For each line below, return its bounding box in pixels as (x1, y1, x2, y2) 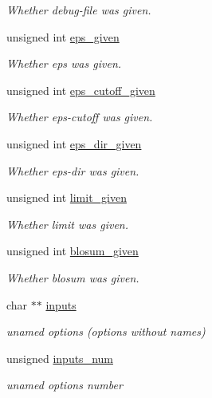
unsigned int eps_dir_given (6, 135, 142, 152)
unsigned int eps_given (6, 28, 120, 45)
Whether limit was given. (6, 215, 129, 232)
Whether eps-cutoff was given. (6, 108, 153, 125)
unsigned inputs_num (6, 349, 113, 366)
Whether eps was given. (6, 55, 122, 72)
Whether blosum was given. (6, 269, 139, 286)
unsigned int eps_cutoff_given (6, 81, 155, 98)
